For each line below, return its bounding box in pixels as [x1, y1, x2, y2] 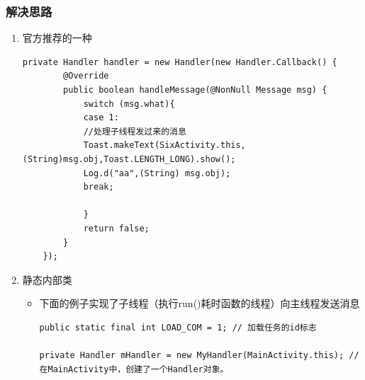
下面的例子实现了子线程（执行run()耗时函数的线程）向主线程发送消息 [39, 296, 360, 311]
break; [83, 182, 114, 192]
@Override [63, 71, 109, 81]
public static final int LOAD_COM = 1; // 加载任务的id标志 [39, 322, 317, 333]
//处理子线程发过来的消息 [83, 126, 186, 137]
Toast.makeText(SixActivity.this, [83, 140, 246, 151]
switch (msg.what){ [83, 98, 175, 109]
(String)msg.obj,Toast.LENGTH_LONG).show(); [22, 154, 236, 164]
